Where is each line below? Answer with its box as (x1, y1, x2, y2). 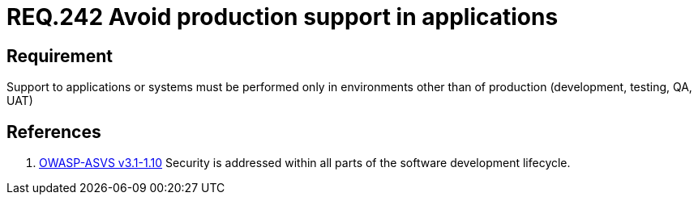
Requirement (6, 45, 113, 66)
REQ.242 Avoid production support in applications (6, 3, 559, 31)
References (6, 121, 101, 142)
